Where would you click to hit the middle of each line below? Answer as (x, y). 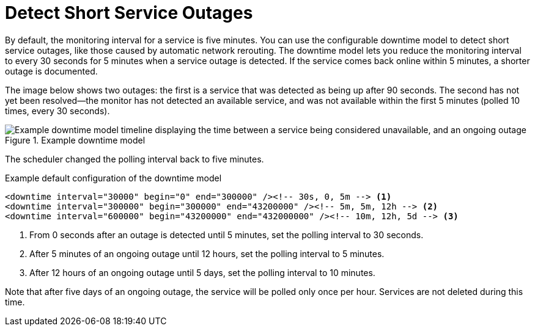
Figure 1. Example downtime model (75, 140)
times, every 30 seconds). (57, 111)
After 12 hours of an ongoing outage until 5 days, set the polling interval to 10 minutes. (202, 272)
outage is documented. (51, 71)
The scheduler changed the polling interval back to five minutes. (135, 159)
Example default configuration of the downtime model (113, 178)
